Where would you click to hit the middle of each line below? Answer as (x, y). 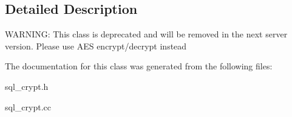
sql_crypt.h (27, 86)
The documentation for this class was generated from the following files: (139, 66)
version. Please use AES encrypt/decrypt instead (96, 46)
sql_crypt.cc (28, 106)
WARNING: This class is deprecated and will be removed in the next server (146, 34)
